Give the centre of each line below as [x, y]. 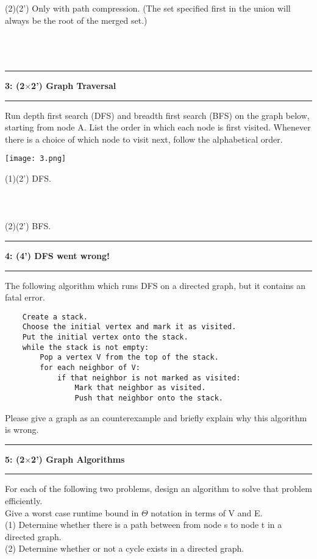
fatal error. [25, 297]
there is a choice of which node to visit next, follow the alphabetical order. [144, 139]
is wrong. [22, 429]
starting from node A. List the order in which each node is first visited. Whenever [158, 127]
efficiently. [24, 501]
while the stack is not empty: [86, 347]
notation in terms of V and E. [207, 512]
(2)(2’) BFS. [28, 226]
